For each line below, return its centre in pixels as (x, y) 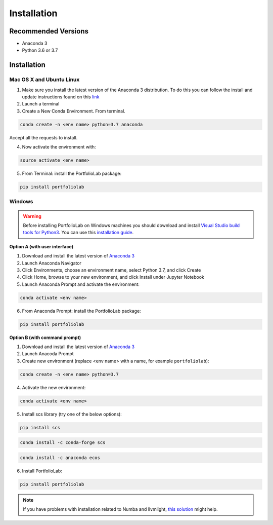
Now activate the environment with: (59, 147)
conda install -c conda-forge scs (63, 443)
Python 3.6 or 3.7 (40, 50)
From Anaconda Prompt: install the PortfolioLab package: (81, 311)
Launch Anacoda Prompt (48, 354)
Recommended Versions (49, 31)
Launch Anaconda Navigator (52, 263)
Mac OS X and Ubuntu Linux (44, 80)
